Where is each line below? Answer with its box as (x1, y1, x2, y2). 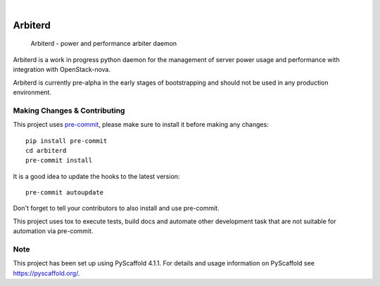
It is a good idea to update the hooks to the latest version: (13, 172, 180, 180)
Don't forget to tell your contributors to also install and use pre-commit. (13, 204, 220, 213)
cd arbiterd (25, 147, 67, 154)
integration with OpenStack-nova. (13, 66, 110, 74)
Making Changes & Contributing (13, 106, 125, 116)
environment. (13, 88, 52, 97)
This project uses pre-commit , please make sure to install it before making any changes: (13, 120, 269, 129)
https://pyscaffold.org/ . (13, 268, 80, 278)
